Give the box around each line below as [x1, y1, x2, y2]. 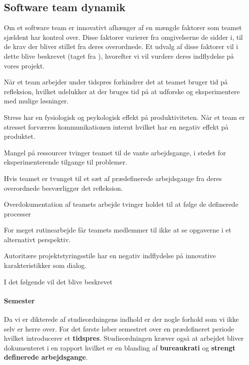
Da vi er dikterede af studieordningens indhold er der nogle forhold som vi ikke [4, 314, 239, 324]
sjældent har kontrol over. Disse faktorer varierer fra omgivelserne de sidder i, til [4, 32, 243, 42]
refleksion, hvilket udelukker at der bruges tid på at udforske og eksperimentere [4, 86, 240, 96]
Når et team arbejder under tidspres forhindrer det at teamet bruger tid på [4, 77, 228, 87]
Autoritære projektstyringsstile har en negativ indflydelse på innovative [4, 250, 216, 261]
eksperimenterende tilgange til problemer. [4, 157, 128, 167]
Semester [4, 295, 35, 305]
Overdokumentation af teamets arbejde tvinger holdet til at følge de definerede [4, 199, 238, 209]
